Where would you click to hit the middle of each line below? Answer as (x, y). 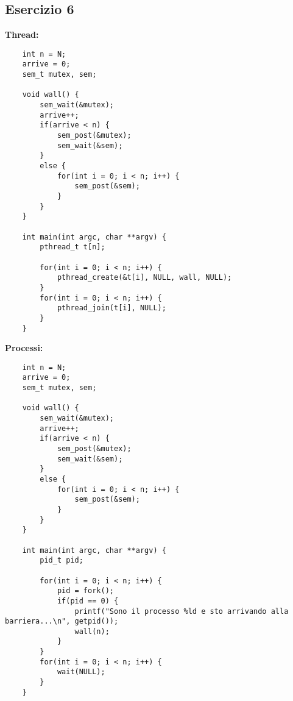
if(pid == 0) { (88, 601)
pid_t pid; (62, 560)
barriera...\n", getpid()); (62, 621)
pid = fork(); (85, 591)
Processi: (24, 348)
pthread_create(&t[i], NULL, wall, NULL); (144, 278)
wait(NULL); (81, 672)
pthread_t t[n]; (72, 247)
